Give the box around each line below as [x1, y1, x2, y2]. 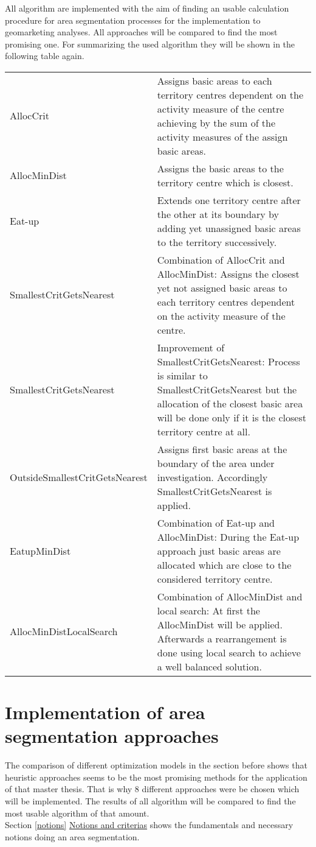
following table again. [5, 49, 84, 62]
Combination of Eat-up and [157, 515, 275, 530]
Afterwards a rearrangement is [157, 631, 287, 645]
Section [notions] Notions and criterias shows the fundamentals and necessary [5, 818, 294, 831]
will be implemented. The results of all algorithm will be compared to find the [5, 795, 296, 807]
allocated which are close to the [157, 557, 292, 572]
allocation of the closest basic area [157, 396, 303, 410]
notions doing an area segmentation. [5, 830, 140, 843]
